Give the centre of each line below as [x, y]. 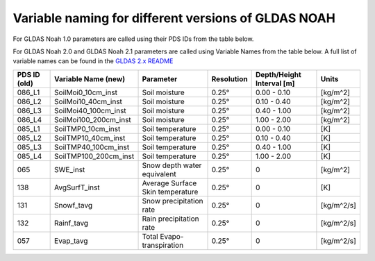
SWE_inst [70, 169]
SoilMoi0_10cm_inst [86, 92]
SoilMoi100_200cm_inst [93, 119]
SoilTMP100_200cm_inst [94, 156]
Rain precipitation [170, 219]
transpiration [163, 245]
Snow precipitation [173, 201]
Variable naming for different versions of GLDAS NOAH [174, 18]
